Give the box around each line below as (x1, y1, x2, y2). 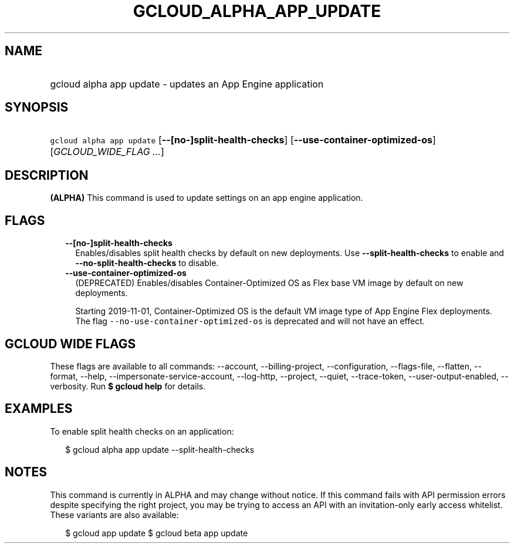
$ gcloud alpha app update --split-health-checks (65, 444, 255, 455)
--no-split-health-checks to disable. (75, 258, 219, 268)
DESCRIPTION (5, 167, 89, 183)
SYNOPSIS (5, 100, 69, 115)
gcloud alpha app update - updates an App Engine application (50, 78, 324, 90)
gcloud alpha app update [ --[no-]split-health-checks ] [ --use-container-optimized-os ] (50, 134, 436, 146)
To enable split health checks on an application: (50, 426, 234, 436)
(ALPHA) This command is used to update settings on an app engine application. (50, 193, 363, 203)
